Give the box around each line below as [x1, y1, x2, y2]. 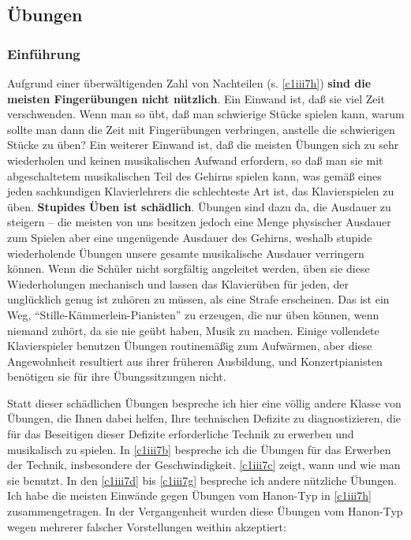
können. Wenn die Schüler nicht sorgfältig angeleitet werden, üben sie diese [7, 260, 370, 277]
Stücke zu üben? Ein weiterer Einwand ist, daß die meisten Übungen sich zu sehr [7, 136, 399, 153]
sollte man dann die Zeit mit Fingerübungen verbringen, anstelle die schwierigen [7, 121, 395, 137]
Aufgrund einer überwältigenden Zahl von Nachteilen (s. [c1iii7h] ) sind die [7, 75, 372, 91]
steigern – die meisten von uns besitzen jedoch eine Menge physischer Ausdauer [7, 214, 391, 230]
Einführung [7, 43, 80, 63]
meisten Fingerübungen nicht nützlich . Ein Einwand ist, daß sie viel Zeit [7, 90, 385, 106]
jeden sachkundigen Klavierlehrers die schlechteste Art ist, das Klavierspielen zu [7, 183, 394, 199]
